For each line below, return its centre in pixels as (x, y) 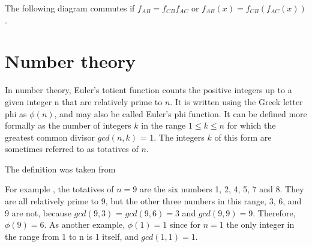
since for (185, 224)
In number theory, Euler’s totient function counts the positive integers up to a (148, 90)
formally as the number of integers (68, 125)
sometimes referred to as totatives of (72, 149)
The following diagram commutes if (70, 8)
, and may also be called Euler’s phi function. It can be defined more (181, 113)
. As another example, (85, 224)
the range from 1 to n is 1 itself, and (72, 236)
